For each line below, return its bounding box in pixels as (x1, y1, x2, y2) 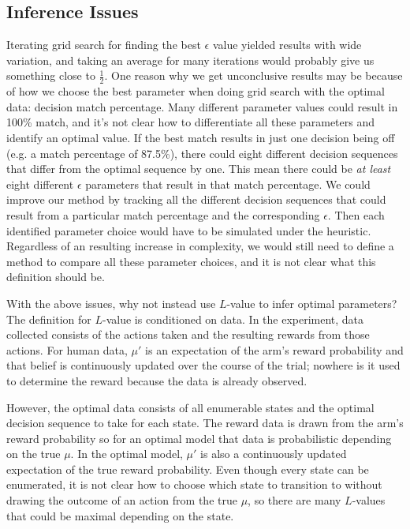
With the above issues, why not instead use (6, 295, 216, 311)
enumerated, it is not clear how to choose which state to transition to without (6, 476, 382, 493)
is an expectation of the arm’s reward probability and (145, 341, 404, 358)
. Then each (327, 206, 385, 223)
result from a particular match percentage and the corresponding (6, 206, 320, 223)
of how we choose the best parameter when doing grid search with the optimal (6, 83, 385, 99)
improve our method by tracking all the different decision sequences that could (6, 191, 386, 208)
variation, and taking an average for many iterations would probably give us (6, 51, 375, 68)
